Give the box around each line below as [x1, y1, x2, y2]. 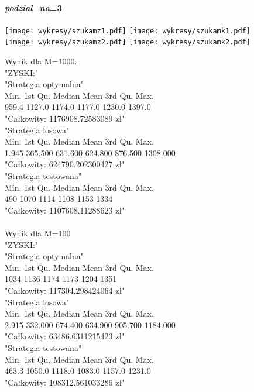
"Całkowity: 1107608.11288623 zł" [5, 204, 125, 216]
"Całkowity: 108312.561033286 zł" [5, 376, 125, 388]
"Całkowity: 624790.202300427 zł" [5, 158, 125, 170]
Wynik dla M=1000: [5, 55, 77, 67]
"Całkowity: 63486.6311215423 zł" [5, 330, 125, 342]
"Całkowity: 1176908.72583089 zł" [5, 112, 125, 125]
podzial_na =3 [5, 1, 62, 13]
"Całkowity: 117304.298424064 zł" [5, 284, 125, 296]
